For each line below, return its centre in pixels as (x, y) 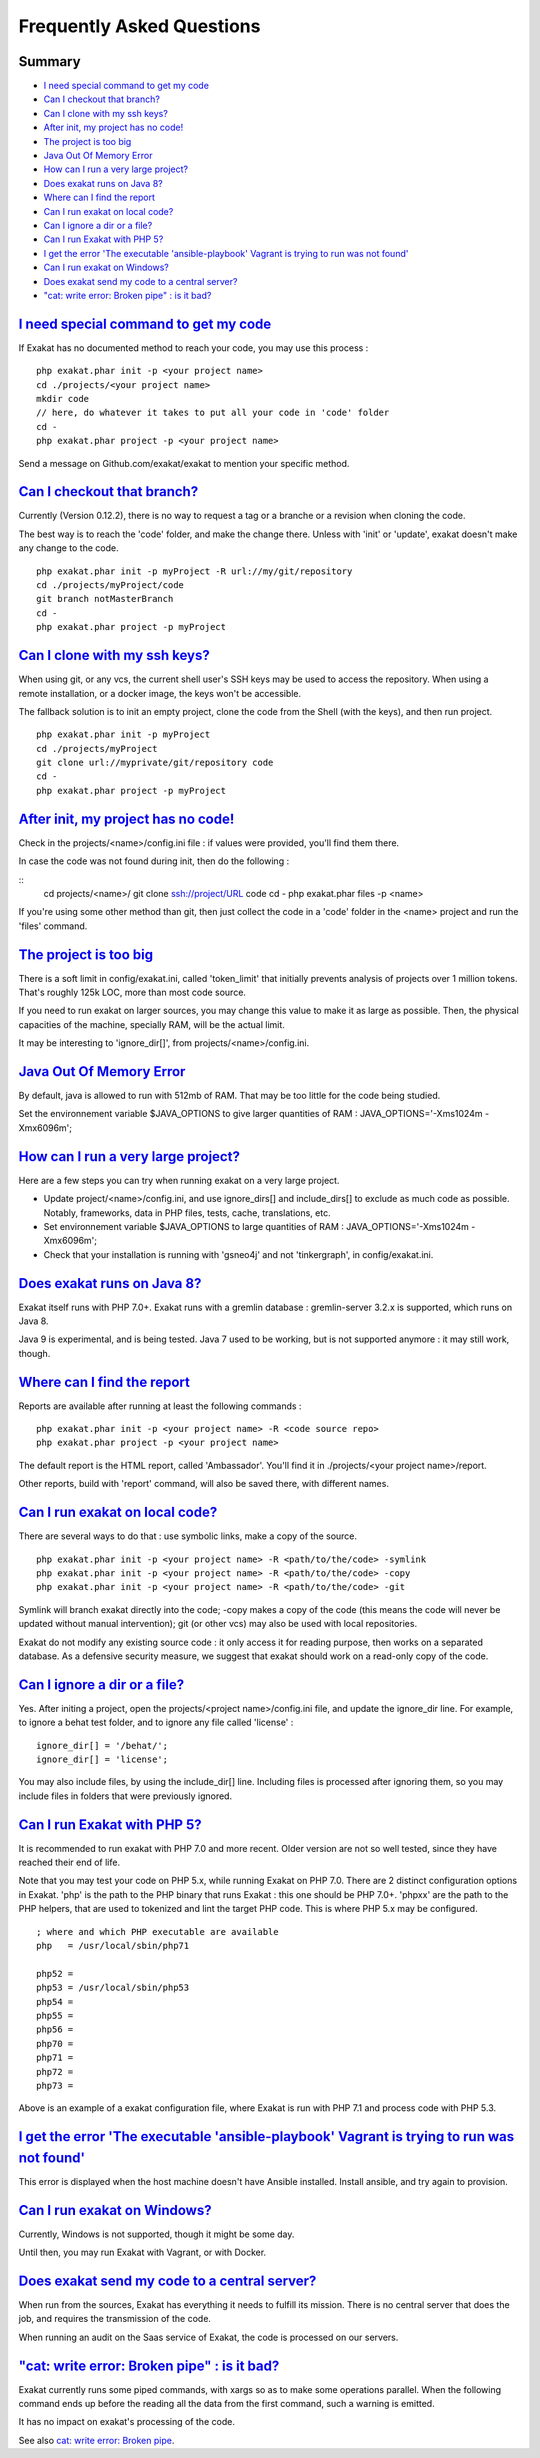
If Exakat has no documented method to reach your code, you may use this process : (193, 347)
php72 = (55, 2071)
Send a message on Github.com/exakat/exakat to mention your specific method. (184, 463)
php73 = (55, 2085)
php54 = (55, 2001)
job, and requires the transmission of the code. (115, 2319)
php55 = (55, 2015)
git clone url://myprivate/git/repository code (155, 763)
